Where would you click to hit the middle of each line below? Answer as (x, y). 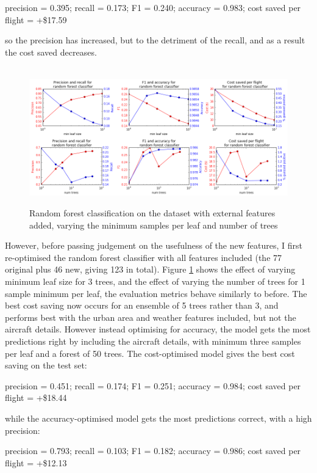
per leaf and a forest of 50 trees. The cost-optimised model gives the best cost (150, 353)
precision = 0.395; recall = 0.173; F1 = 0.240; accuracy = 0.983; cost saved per (153, 7)
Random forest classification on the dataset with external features (152, 213)
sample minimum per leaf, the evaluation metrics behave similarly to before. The (156, 293)
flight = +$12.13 (36, 462)
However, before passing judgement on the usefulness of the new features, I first (154, 245)
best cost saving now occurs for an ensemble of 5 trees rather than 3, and (142, 305)
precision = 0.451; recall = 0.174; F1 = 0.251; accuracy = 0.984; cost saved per (153, 385)
